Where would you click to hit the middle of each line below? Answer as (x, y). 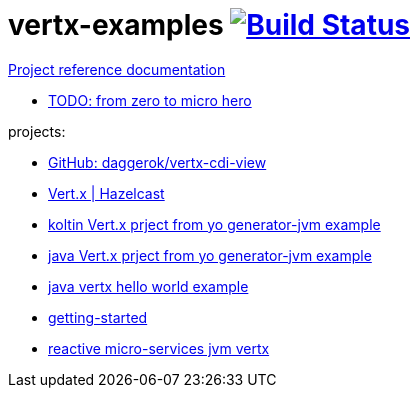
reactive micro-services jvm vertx (159, 348)
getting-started (98, 317)
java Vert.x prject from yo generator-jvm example (210, 255)
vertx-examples (116, 25)
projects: (37, 131)
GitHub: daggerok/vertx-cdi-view (157, 162)
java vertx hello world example (148, 286)
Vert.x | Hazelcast (106, 193)
